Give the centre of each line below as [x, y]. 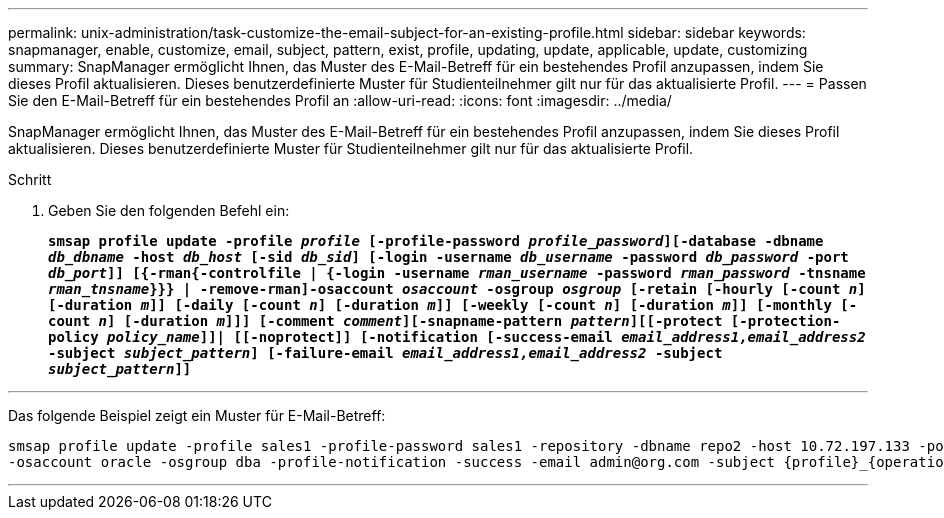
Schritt [30, 179]
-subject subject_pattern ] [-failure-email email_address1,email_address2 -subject [385, 353]
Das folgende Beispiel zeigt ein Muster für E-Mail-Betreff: [197, 415]
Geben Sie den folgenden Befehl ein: [169, 210]
